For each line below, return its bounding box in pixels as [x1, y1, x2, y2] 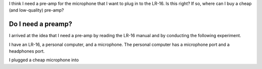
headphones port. [9, 48, 45, 54]
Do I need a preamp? [9, 20, 72, 28]
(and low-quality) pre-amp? [9, 7, 64, 13]
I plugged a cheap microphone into [9, 57, 79, 63]
